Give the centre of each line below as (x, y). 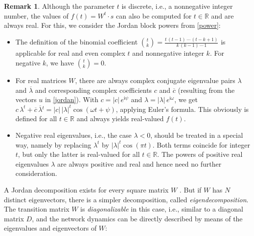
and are (222, 15)
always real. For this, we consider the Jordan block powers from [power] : (112, 25)
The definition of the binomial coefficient (77, 42)
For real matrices (41, 80)
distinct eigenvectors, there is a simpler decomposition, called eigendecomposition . (126, 199)
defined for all (36, 118)
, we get (186, 99)
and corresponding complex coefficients (93, 90)
